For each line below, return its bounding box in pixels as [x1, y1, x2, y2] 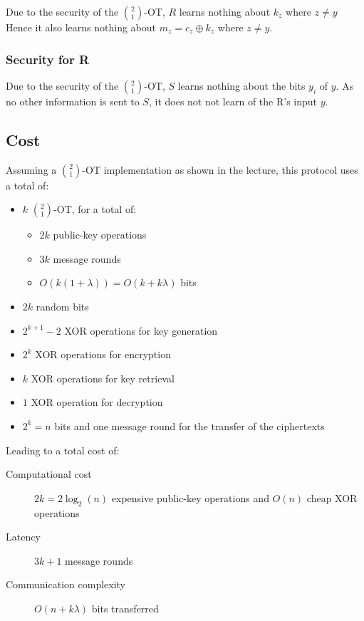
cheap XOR [306, 490, 358, 505]
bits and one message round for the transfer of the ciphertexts [54, 418, 325, 433]
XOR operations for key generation [64, 323, 218, 338]
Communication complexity [6, 577, 125, 592]
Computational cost [6, 466, 92, 481]
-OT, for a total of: [53, 202, 137, 216]
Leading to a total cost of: [6, 442, 120, 457]
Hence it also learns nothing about [6, 20, 156, 34]
